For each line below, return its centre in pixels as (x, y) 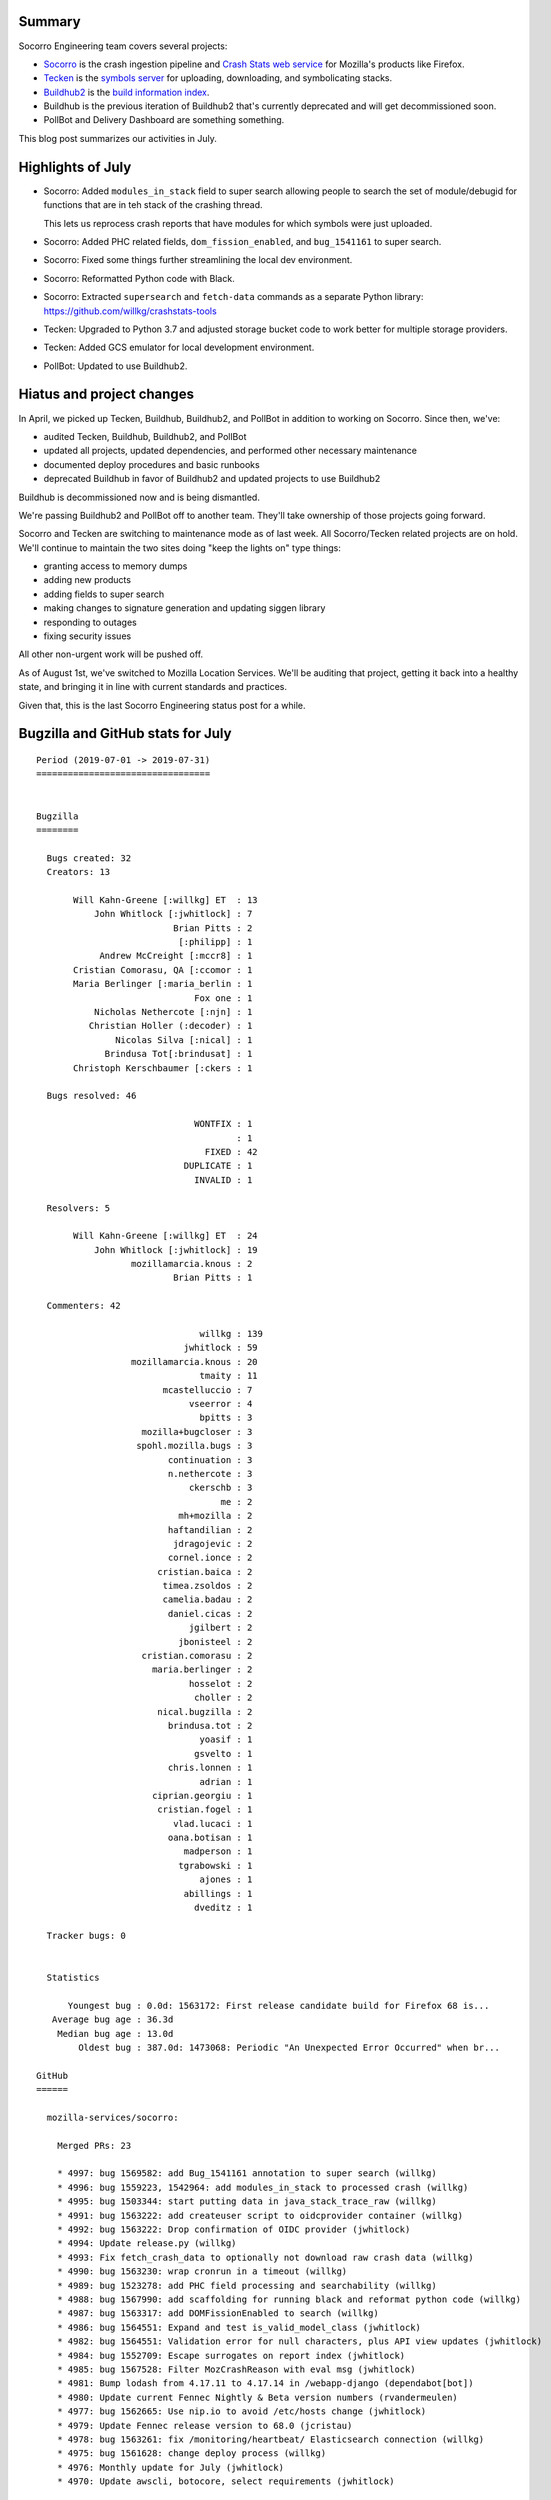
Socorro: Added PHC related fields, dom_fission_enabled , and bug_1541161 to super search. (242, 241)
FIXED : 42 (231, 1151)
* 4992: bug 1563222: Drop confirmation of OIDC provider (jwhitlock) (233, 2229)
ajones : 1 (226, 1879)
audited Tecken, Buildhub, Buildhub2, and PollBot (145, 436)
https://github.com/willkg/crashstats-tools (130, 311)
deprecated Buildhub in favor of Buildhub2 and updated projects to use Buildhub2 (212, 479)
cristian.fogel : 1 (204, 1809)
